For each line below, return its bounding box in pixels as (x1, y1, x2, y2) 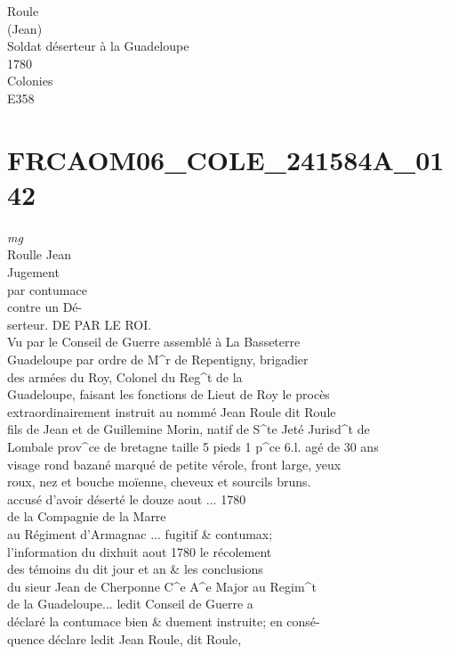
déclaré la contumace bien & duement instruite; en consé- (7, 611, 320, 630)
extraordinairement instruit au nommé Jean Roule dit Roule (7, 402, 336, 421)
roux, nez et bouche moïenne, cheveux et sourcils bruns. (7, 472, 311, 491)
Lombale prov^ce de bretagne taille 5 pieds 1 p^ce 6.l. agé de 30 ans (7, 437, 379, 455)
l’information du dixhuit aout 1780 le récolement (7, 542, 272, 560)
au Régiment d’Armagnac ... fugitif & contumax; (7, 524, 273, 543)
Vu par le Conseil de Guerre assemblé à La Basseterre (7, 332, 301, 351)
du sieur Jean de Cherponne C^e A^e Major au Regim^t (7, 576, 317, 595)
